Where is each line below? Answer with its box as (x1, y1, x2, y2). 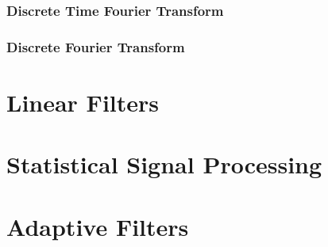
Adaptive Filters (6, 210, 189, 242)
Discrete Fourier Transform (6, 36, 185, 56)
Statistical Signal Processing (6, 148, 322, 180)
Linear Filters (6, 85, 159, 118)
